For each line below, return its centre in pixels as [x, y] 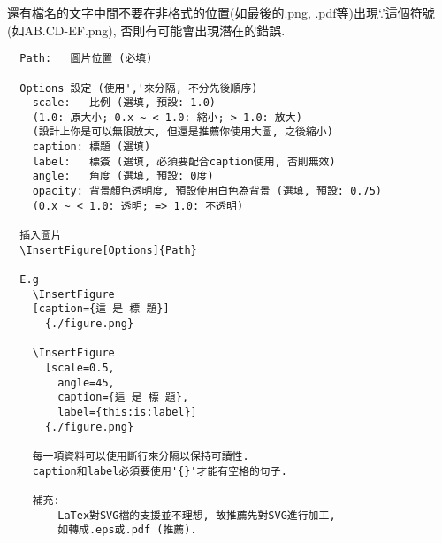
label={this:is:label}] [127, 412]
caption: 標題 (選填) [91, 147]
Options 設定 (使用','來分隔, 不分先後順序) [139, 88]
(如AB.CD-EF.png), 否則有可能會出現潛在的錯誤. [146, 30]
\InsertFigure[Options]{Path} [108, 250]
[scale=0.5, [80, 367]
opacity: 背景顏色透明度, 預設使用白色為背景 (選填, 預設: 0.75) [207, 191]
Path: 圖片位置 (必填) [86, 59]
